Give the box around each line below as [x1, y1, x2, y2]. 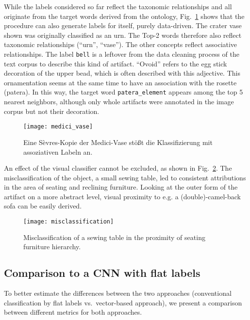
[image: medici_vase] [23, 123, 93, 130]
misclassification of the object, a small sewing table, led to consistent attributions [4, 172, 246, 182]
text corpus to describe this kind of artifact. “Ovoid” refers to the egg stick [4, 58, 227, 68]
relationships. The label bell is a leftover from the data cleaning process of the [4, 48, 239, 59]
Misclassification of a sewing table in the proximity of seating [23, 232, 205, 242]
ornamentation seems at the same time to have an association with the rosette [4, 77, 237, 87]
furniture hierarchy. [23, 241, 81, 252]
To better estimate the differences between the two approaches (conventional [4, 288, 232, 298]
